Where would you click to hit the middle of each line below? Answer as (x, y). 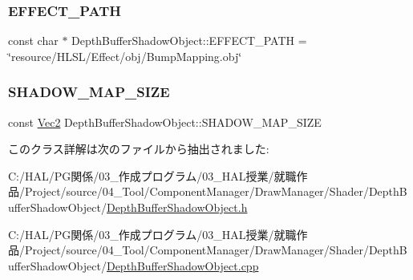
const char (33, 41)
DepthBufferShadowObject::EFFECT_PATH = (189, 41)
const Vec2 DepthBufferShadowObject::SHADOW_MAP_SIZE (165, 122)
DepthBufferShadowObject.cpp (182, 265)
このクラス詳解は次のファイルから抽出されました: (139, 149)
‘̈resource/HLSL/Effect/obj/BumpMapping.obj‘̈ (125, 56)
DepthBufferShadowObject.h (177, 207)
